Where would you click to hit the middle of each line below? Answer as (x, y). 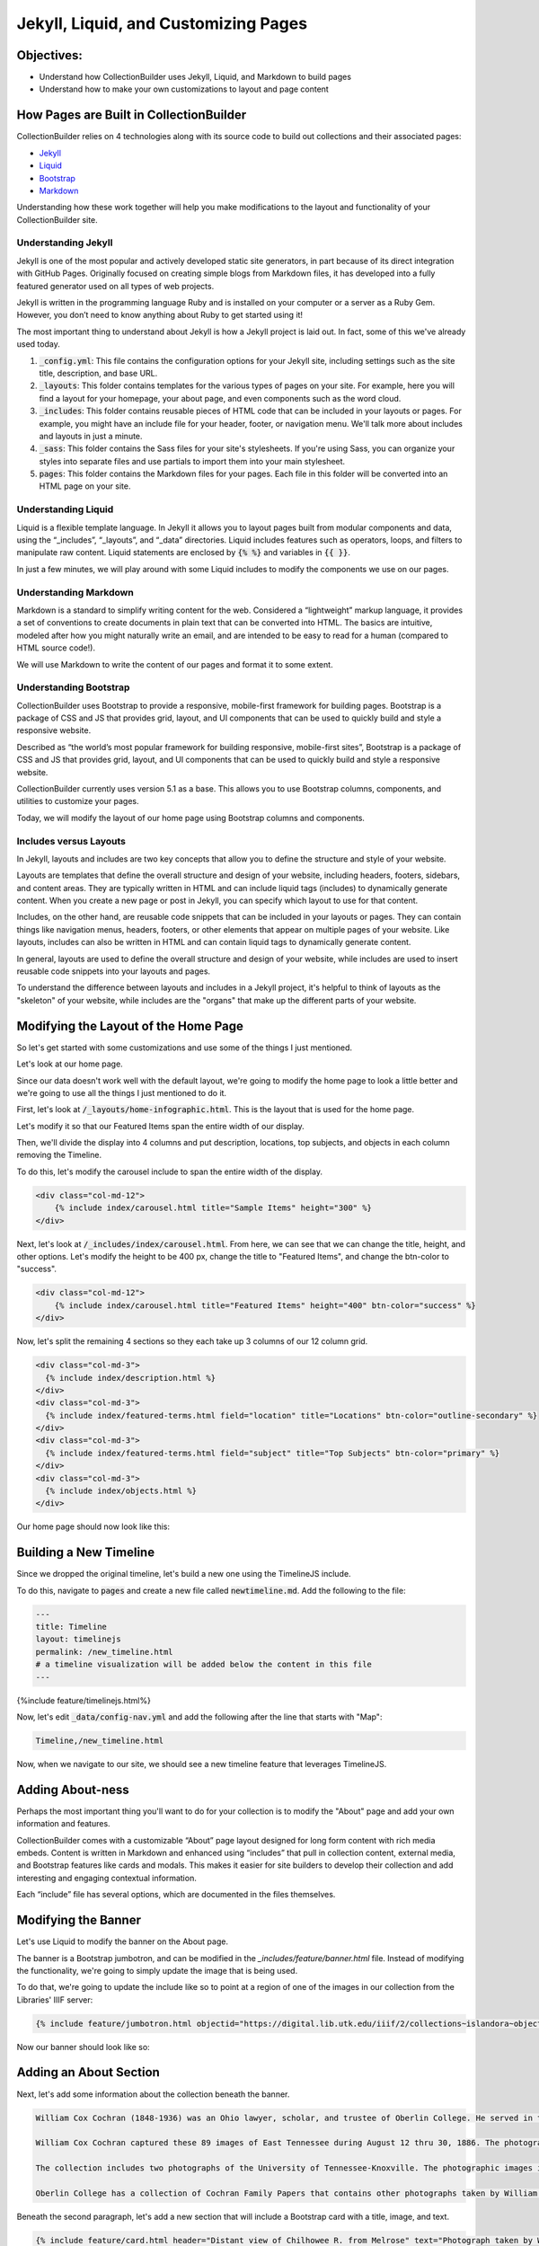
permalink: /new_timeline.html (105, 1652)
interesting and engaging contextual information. (106, 1878)
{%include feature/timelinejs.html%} (84, 1700)
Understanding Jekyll (65, 243)
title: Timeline (71, 1627)
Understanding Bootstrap (73, 687)
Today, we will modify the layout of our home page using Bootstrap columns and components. (191, 818)
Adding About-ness (73, 1789)
